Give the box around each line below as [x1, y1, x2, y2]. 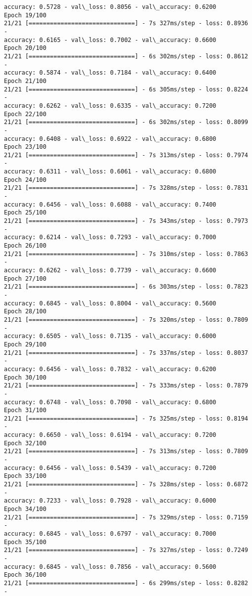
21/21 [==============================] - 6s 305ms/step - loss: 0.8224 [4, 85, 248, 93]
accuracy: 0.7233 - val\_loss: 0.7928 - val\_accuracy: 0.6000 [4, 497, 216, 505]
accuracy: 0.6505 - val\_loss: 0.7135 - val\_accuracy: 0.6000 [4, 333, 216, 340]
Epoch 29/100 [4, 341, 46, 348]
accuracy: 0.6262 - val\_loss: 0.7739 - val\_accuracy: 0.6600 [4, 267, 216, 274]
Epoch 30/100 [4, 374, 46, 381]
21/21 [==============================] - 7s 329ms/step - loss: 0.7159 [4, 513, 248, 521]
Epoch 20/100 [4, 44, 46, 52]
